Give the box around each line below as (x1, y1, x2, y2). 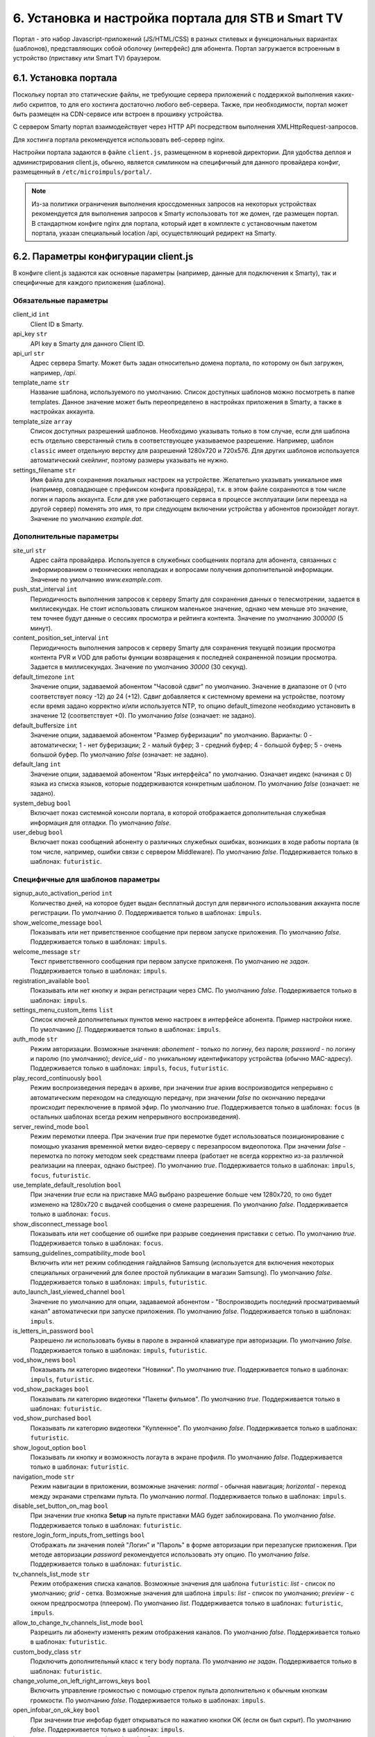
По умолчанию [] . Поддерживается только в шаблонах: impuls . (30, 1025, 222, 1033)
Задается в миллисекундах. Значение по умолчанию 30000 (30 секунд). (30, 663, 248, 671)
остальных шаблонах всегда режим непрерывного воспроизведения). (30, 1112, 241, 1121)
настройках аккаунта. (30, 407, 95, 416)
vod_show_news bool (12, 1356, 76, 1365)
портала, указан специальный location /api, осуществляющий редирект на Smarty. (31, 229, 277, 237)
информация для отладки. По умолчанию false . (30, 818, 172, 827)
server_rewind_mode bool (12, 1122, 90, 1130)
